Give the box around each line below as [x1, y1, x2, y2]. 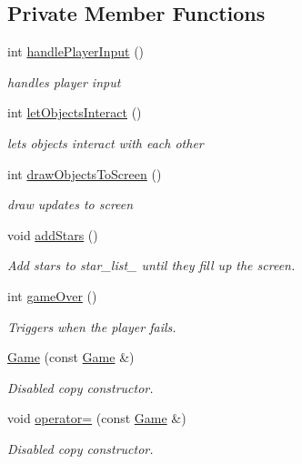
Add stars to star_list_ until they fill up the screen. [7, 256, 296, 275]
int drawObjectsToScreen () [7, 164, 162, 183]
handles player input [7, 72, 121, 91]
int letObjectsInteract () [7, 103, 142, 122]
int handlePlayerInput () [7, 42, 145, 61]
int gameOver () [7, 286, 97, 305]
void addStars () [7, 225, 98, 244]
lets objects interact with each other [7, 133, 204, 152]
